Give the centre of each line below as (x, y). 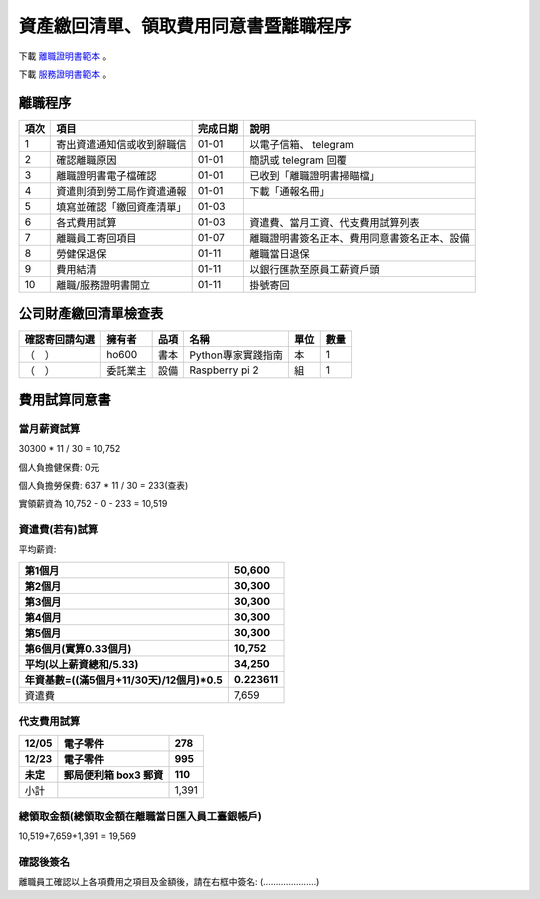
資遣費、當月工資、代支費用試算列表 (334, 222)
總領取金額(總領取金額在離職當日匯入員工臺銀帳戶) (140, 816)
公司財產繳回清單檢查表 (91, 313)
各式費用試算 (86, 222)
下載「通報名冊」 (289, 191)
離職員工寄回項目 (96, 238)
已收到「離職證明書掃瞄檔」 (314, 175)
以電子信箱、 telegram (302, 144)
